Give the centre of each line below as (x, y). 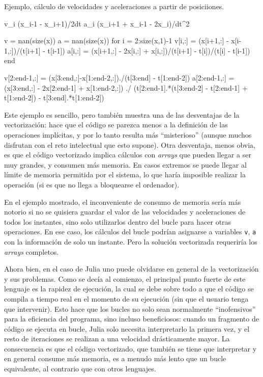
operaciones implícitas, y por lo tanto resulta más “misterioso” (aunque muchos (128, 134)
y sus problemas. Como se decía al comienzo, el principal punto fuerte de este (125, 278)
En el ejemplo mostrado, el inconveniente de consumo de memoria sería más (123, 201)
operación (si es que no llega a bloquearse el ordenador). (92, 184)
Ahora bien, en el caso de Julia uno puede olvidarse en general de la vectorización (131, 269)
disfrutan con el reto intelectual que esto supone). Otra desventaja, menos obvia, (130, 144)
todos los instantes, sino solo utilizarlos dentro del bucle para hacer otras (118, 221)
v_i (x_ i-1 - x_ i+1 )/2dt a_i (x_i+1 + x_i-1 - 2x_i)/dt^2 (97, 23)
